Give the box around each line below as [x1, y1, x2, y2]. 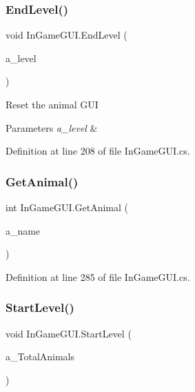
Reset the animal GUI [6, 97, 99, 111]
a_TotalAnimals [6, 349, 75, 364]
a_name [6, 223, 41, 237]
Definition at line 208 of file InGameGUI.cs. [6, 144, 190, 158]
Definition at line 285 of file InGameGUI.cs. [6, 269, 190, 284]
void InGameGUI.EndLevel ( [6, 28, 127, 42]
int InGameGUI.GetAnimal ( [6, 200, 129, 214]
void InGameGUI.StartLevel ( [6, 326, 132, 340]
